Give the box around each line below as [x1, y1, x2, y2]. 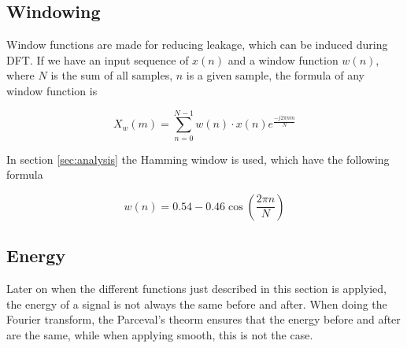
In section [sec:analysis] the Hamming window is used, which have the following [6, 150, 390, 167]
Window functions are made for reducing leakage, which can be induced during [6, 36, 388, 53]
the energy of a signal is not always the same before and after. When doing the [6, 295, 387, 312]
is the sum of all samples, [50, 67, 173, 83]
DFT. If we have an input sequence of [6, 51, 189, 68]
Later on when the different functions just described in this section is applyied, [6, 280, 387, 297]
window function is [6, 82, 98, 98]
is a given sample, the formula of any [186, 67, 364, 83]
